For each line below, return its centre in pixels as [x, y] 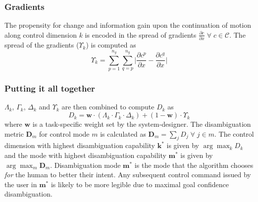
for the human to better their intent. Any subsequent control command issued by [128, 175]
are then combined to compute [108, 107]
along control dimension [41, 34]
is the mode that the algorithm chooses [194, 165]
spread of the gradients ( [42, 45]
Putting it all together [50, 88]
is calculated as [123, 133]
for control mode [64, 133]
